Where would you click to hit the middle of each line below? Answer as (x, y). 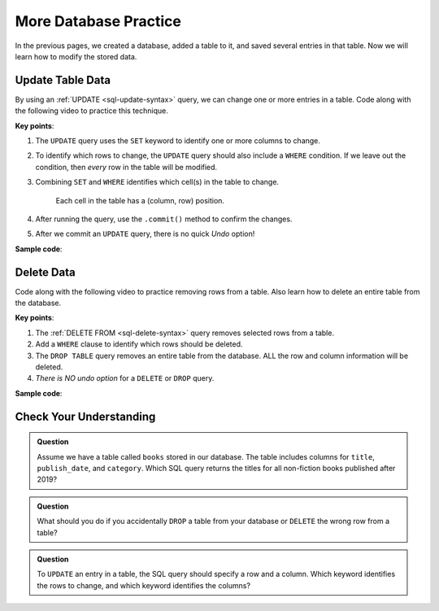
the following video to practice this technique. (91, 111)
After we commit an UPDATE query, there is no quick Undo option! (145, 234)
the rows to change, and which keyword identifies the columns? (144, 585)
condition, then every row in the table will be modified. (126, 167)
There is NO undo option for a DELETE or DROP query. (125, 378)
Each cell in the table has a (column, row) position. (140, 200)
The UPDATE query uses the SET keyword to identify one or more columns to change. (178, 141)
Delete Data (46, 272)
